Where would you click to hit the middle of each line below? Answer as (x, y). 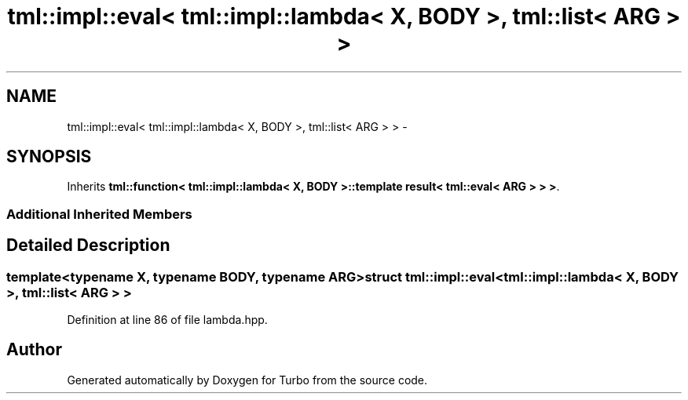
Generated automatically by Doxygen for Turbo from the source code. (247, 380)
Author (34, 350)
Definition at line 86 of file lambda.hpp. (167, 320)
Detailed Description (88, 245)
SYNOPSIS (49, 157)
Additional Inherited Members (99, 214)
